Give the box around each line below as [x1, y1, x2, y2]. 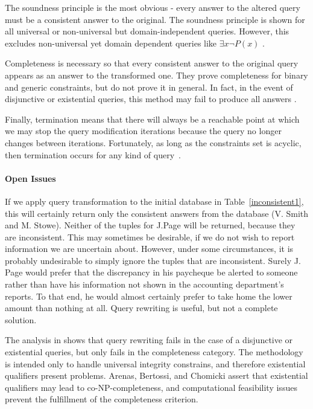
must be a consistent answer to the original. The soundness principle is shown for [5, 13, 305, 25]
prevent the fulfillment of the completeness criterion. [5, 393, 198, 405]
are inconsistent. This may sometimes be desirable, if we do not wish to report [5, 230, 295, 243]
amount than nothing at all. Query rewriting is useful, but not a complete [5, 301, 278, 314]
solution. [5, 313, 37, 326]
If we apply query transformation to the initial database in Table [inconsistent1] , [5, 195, 304, 207]
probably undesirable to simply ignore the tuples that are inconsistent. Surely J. [5, 254, 301, 266]
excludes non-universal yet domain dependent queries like [5, 36, 217, 49]
